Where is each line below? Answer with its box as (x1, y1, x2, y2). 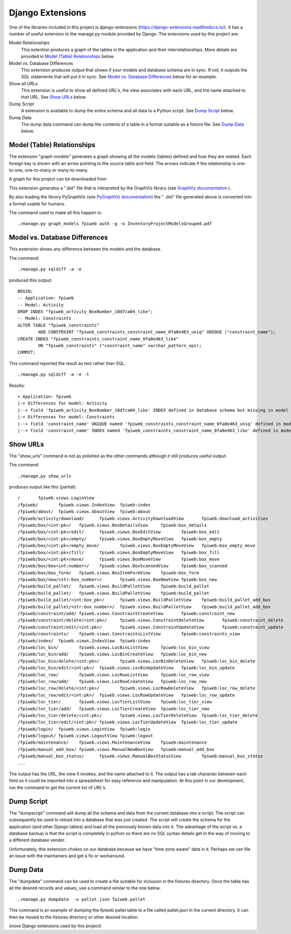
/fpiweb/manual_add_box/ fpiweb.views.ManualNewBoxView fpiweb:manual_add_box (17, 747, 215, 752)
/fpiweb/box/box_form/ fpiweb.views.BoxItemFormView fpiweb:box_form (17, 570, 199, 575)
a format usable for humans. (9, 200, 65, 206)
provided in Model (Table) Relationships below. (21, 53, 115, 59)
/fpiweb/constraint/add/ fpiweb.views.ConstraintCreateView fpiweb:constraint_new (17, 611, 235, 617)
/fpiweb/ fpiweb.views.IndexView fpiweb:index (17, 502, 151, 507)
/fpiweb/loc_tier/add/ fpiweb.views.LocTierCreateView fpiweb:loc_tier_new (17, 706, 210, 711)
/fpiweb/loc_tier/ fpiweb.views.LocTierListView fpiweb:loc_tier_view (17, 699, 212, 705)
